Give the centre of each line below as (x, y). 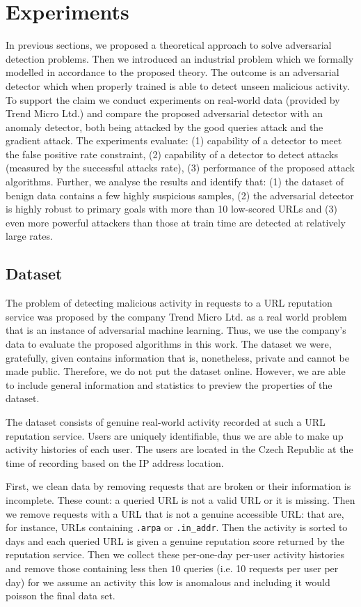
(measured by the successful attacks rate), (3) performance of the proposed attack (180, 168)
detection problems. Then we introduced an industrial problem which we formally (180, 58)
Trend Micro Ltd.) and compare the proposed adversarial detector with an (165, 113)
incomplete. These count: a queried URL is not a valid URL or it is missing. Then (180, 499)
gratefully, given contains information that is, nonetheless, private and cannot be (177, 357)
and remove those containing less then (87, 568)
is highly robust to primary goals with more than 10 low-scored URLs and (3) (171, 209)
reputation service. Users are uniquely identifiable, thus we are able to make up (175, 435)
